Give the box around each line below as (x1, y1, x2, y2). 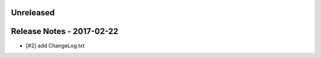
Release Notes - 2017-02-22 (11, 26, 118, 36)
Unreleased (11, 8, 55, 18)
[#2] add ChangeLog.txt (26, 42, 85, 49)
